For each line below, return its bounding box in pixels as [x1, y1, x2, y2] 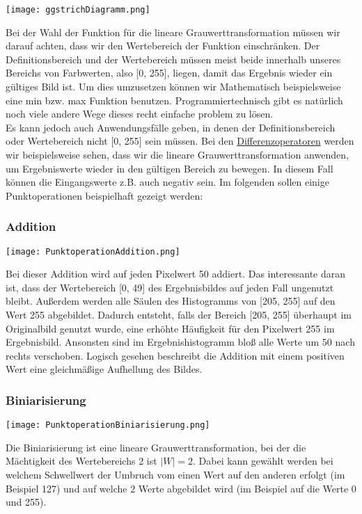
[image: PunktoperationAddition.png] [6, 246, 180, 257]
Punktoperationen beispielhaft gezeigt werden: [6, 188, 203, 202]
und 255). [6, 495, 47, 509]
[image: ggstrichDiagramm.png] [6, 5, 150, 15]
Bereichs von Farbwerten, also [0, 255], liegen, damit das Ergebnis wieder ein [6, 65, 333, 80]
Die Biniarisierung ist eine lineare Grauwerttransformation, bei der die [6, 440, 306, 454]
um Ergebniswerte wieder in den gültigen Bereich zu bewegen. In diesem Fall [6, 161, 333, 175]
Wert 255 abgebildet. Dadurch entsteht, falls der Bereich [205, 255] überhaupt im [6, 307, 352, 322]
